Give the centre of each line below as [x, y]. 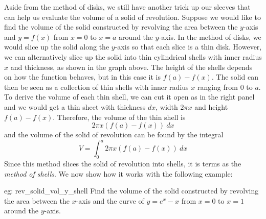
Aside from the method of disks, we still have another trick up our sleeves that [127, 7]
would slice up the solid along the [57, 47]
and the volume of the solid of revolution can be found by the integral [114, 135]
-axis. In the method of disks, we [210, 36]
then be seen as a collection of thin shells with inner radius [96, 87]
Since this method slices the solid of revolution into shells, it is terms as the [123, 164]
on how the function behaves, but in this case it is [82, 77]
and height [211, 106]
